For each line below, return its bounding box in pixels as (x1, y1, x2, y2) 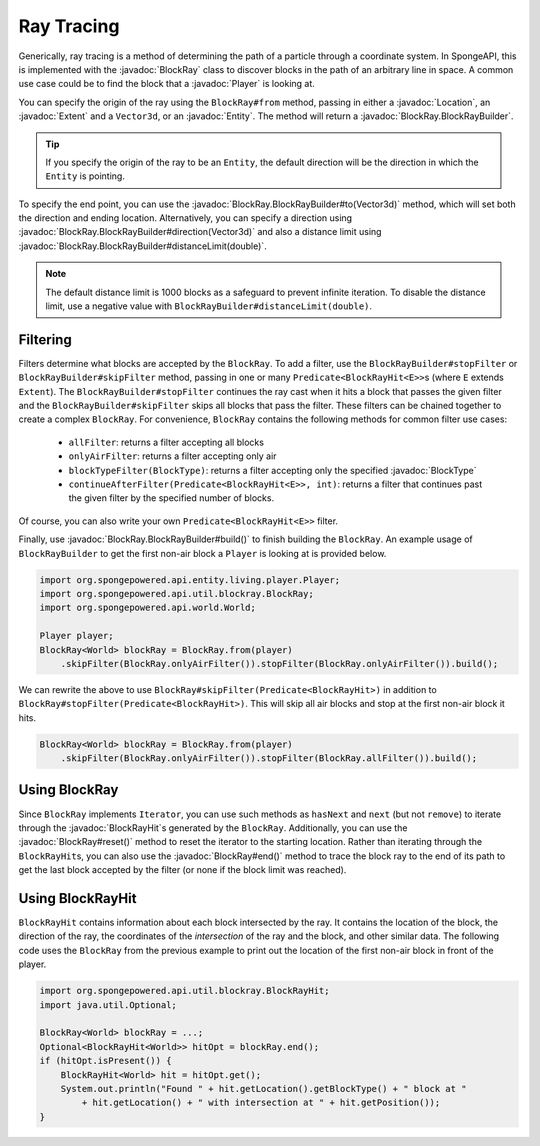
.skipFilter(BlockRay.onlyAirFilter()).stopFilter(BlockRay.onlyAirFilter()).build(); (60, 658, 499, 669)
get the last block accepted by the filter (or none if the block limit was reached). (18, 864, 347, 876)
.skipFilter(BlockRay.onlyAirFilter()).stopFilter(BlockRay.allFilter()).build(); (60, 753, 478, 764)
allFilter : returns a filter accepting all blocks (68, 436, 265, 448)
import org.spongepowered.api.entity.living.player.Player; (39, 574, 341, 585)
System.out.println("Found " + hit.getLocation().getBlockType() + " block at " (60, 1083, 467, 1094)
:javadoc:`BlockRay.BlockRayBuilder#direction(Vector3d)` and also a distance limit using (18, 226, 382, 238)
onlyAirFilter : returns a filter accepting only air (68, 450, 277, 462)
